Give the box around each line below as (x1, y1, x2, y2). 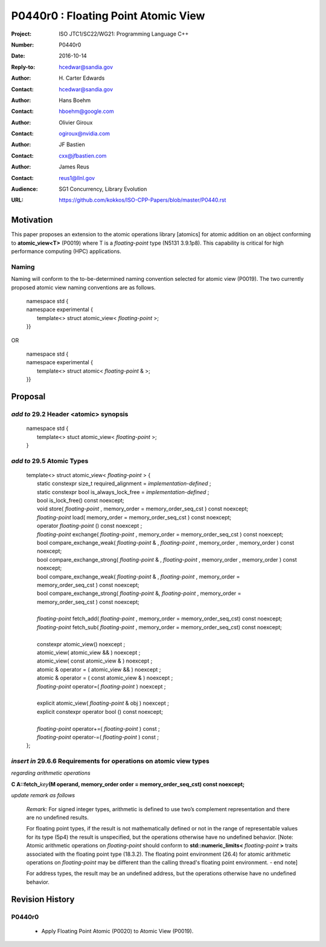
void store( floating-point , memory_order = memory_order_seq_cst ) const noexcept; (37, 505, 249, 513)
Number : (11, 41, 34, 48)
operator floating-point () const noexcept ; (37, 522, 142, 530)
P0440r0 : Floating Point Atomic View (11, 9, 205, 22)
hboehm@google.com (59, 108, 114, 115)
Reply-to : (11, 63, 36, 71)
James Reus (59, 163, 90, 170)
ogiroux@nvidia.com (59, 130, 110, 137)
